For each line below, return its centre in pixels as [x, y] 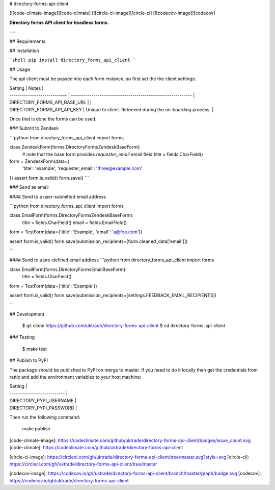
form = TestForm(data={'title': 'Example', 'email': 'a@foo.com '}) [76, 232]
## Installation [24, 51]
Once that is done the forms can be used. [53, 119]
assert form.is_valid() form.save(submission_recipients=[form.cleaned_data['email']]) [99, 241]
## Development [27, 314]
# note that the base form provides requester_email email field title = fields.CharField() [113, 154]
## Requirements [28, 41]
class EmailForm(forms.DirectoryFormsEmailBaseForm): [68, 269]
